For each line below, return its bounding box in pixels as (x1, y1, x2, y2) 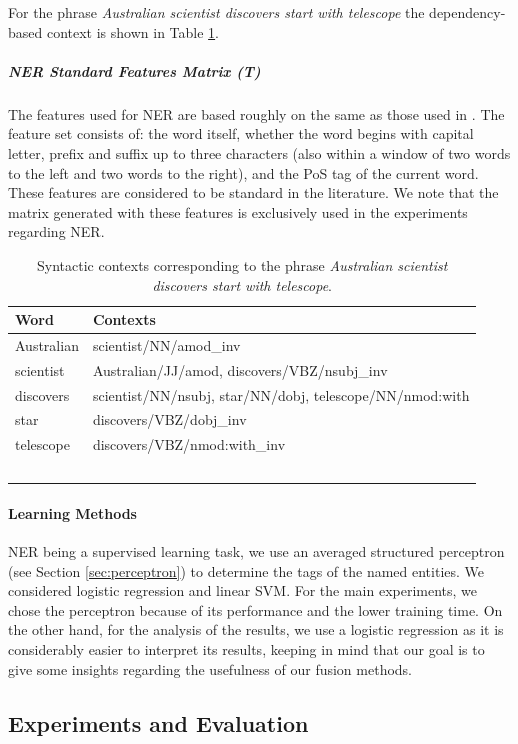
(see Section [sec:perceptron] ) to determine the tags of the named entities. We (8, 560, 485, 581)
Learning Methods (8, 502, 137, 523)
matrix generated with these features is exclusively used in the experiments (8, 201, 468, 222)
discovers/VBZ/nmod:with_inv (92, 434, 286, 455)
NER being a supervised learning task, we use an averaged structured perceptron (8, 541, 505, 562)
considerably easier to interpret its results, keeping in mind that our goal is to (8, 639, 485, 660)
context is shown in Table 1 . (46, 21, 220, 42)
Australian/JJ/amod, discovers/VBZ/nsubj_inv (92, 359, 388, 380)
